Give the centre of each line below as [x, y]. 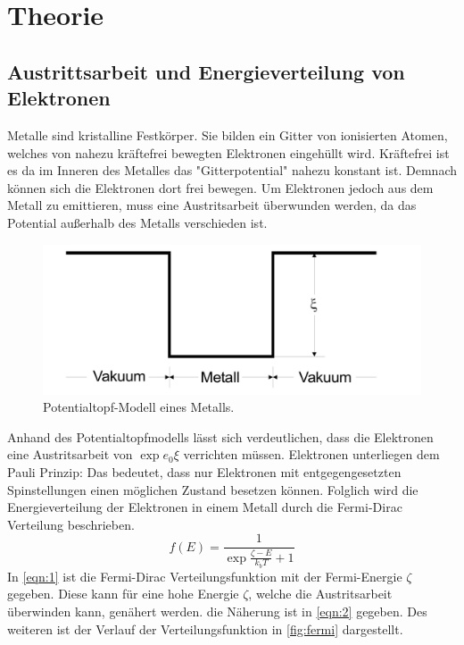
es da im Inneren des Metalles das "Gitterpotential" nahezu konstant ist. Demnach [232, 170]
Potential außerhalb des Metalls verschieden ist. [137, 222]
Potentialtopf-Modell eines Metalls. [139, 407]
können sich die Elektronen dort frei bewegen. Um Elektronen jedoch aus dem [220, 187]
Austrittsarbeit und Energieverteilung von [206, 71]
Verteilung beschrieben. [71, 524]
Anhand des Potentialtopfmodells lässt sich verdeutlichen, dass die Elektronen [220, 436]
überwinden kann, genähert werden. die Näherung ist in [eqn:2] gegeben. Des [217, 611]
